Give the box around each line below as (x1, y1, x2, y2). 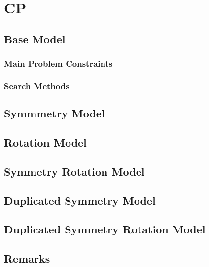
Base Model (4, 31, 66, 46)
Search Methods (4, 79, 70, 92)
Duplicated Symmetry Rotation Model (4, 222, 206, 237)
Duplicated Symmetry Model (4, 192, 156, 208)
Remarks (4, 251, 50, 266)
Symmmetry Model (4, 106, 105, 121)
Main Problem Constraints (4, 57, 113, 70)
